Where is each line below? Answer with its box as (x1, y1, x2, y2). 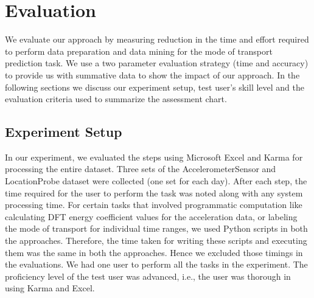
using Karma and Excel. (5, 282, 95, 294)
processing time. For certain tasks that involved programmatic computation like (5, 198, 302, 211)
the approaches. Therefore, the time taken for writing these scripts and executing (5, 234, 307, 247)
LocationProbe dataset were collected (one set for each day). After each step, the (5, 175, 307, 187)
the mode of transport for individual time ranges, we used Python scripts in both (5, 222, 308, 235)
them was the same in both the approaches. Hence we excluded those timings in (5, 246, 303, 258)
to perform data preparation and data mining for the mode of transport (5, 44, 273, 57)
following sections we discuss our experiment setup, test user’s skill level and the (5, 80, 304, 93)
